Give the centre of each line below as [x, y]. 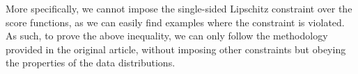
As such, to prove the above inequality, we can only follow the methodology [167, 36]
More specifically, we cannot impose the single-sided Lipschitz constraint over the [179, 8]
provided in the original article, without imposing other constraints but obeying [176, 49]
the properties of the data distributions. [91, 63]
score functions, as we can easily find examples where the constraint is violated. [175, 22]
